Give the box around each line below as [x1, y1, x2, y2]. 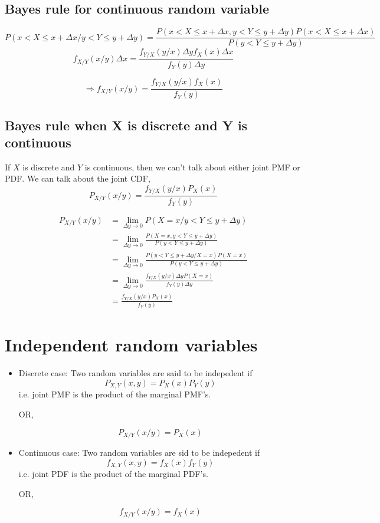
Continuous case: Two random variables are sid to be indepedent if [18, 446, 260, 459]
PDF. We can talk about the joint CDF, [5, 172, 150, 185]
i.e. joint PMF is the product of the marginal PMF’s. [18, 388, 211, 400]
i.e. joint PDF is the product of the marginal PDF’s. [18, 468, 208, 480]
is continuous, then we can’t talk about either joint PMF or [84, 160, 300, 173]
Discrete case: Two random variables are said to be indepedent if [18, 367, 253, 379]
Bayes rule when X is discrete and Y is [5, 116, 248, 134]
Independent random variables [5, 333, 258, 357]
